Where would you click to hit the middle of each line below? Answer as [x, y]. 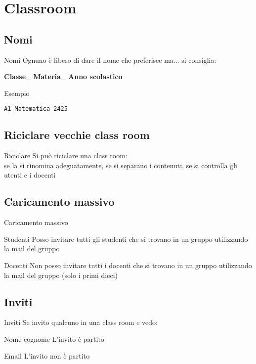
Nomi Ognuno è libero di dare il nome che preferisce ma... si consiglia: [110, 60]
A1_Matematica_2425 [36, 109]
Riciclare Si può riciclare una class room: [66, 156]
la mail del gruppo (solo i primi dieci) [61, 275]
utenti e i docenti [30, 175]
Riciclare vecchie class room [77, 135]
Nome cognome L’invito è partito [54, 339]
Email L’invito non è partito [47, 355]
